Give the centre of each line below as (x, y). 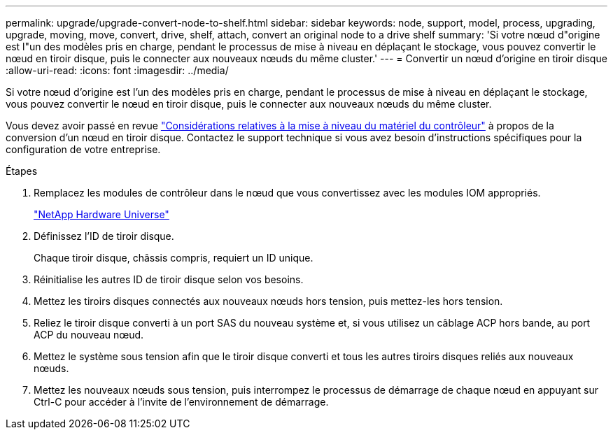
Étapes (22, 171)
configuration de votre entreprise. (83, 149)
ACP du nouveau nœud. (89, 335)
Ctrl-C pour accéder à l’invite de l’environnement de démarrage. (181, 402)
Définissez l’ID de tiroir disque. (104, 236)
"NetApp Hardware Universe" (101, 214)
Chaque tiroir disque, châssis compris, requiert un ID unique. (174, 258)
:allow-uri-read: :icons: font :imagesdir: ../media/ (117, 70)
